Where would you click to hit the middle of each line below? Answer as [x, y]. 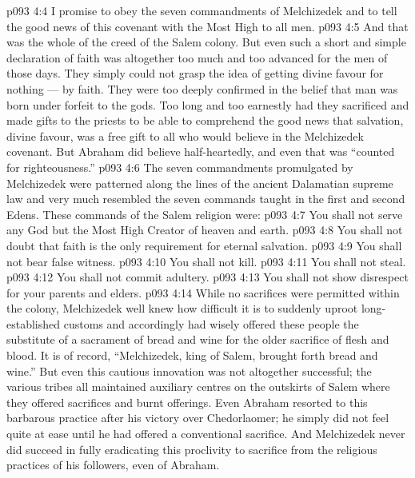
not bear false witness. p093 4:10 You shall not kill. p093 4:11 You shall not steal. [206, 261]
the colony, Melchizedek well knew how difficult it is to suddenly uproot [182, 308]
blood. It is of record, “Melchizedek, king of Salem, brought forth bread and [192, 355]
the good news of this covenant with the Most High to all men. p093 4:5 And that [207, 26]
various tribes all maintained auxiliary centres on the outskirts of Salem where [198, 386]
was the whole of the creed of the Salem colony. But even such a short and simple [206, 42]
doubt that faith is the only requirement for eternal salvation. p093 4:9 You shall [204, 245]
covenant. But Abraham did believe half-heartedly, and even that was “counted [201, 151]
